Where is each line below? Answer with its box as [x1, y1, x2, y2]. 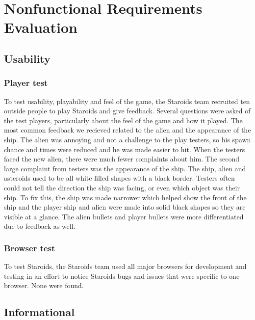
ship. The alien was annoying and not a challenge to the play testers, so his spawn [4, 134, 251, 144]
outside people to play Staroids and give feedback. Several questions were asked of [4, 106, 251, 116]
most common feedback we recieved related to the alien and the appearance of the [4, 125, 251, 135]
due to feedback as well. [4, 221, 76, 231]
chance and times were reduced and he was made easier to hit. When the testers [4, 144, 245, 154]
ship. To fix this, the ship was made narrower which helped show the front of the [4, 192, 247, 202]
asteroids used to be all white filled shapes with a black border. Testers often [4, 173, 235, 183]
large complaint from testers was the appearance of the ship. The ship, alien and [4, 163, 246, 173]
